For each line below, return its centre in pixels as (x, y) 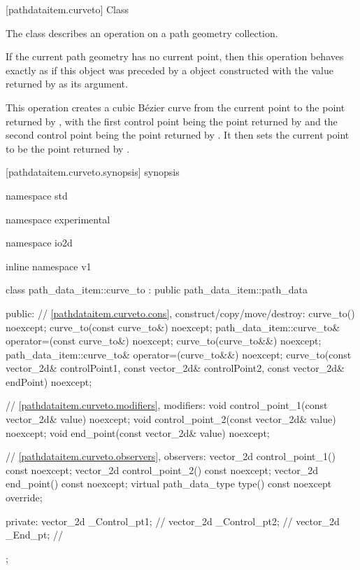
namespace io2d (39, 243)
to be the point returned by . (68, 148)
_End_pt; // (34, 535)
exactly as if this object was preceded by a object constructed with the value (170, 70)
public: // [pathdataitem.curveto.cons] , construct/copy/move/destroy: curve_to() (180, 313)
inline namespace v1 (49, 266)
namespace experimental (58, 219)
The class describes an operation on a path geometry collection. (142, 33)
